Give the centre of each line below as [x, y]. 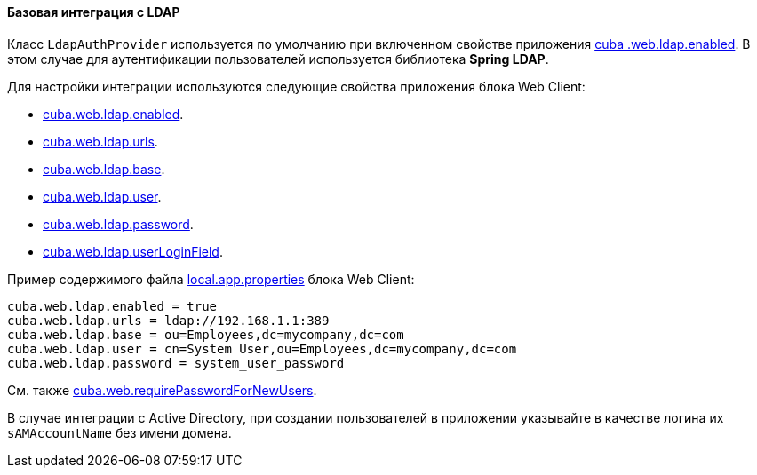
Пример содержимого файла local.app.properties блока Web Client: [211, 279]
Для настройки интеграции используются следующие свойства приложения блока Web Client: [296, 86]
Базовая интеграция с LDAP [94, 12]
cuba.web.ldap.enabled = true [112, 306]
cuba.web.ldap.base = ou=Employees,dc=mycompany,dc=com [206, 334]
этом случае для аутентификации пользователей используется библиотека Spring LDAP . [278, 59]
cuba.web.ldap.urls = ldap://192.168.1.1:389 [168, 320]
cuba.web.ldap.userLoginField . [133, 251]
